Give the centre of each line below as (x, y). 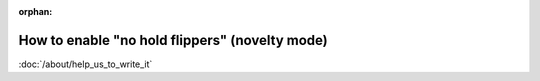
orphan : (35, 11)
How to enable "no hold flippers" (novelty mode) (173, 40)
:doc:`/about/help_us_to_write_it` (85, 64)
